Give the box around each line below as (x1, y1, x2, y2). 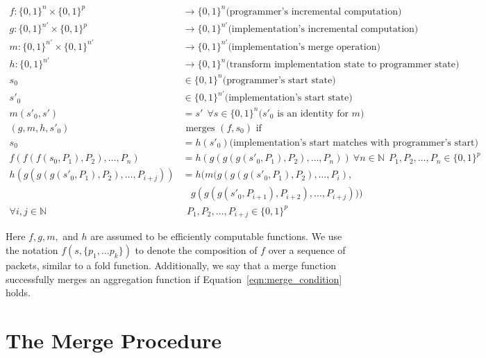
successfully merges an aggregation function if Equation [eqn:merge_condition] (6, 271, 342, 286)
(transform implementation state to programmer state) (226, 60, 460, 70)
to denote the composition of (135, 242, 258, 257)
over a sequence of (268, 242, 346, 257)
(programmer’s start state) (222, 75, 336, 85)
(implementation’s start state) (224, 93, 353, 103)
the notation (6, 242, 58, 257)
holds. (6, 285, 31, 300)
